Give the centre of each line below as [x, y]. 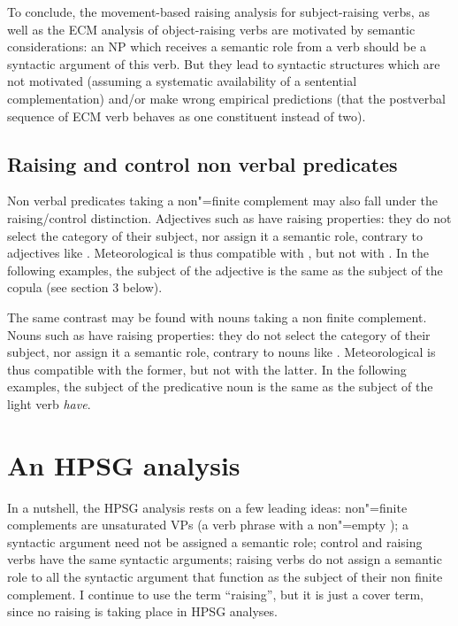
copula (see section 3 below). [85, 287]
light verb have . [49, 403]
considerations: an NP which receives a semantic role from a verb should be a [217, 46]
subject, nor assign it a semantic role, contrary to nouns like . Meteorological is [221, 352]
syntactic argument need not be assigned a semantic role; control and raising [215, 541]
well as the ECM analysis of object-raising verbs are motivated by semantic [211, 29]
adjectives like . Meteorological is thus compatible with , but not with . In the [218, 253]
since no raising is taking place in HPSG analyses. [142, 611]
